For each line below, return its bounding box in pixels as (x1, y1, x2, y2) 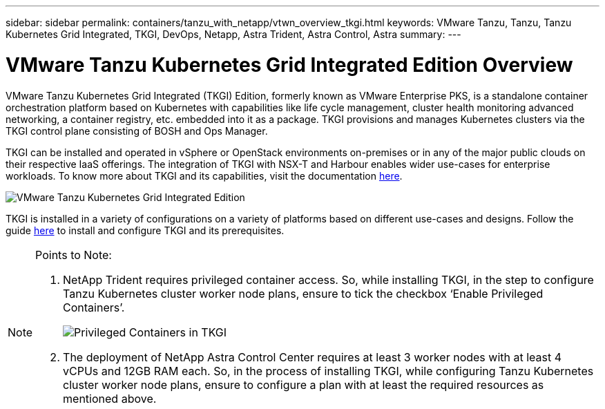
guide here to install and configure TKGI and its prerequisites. (6, 224, 285, 236)
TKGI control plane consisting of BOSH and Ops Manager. (6, 124, 268, 137)
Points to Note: (35, 247, 112, 262)
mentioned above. (63, 391, 157, 406)
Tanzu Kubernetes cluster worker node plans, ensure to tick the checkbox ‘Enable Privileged (63, 286, 544, 301)
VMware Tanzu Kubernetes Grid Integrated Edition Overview (6, 53, 573, 77)
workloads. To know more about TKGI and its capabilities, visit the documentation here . (6, 169, 403, 182)
